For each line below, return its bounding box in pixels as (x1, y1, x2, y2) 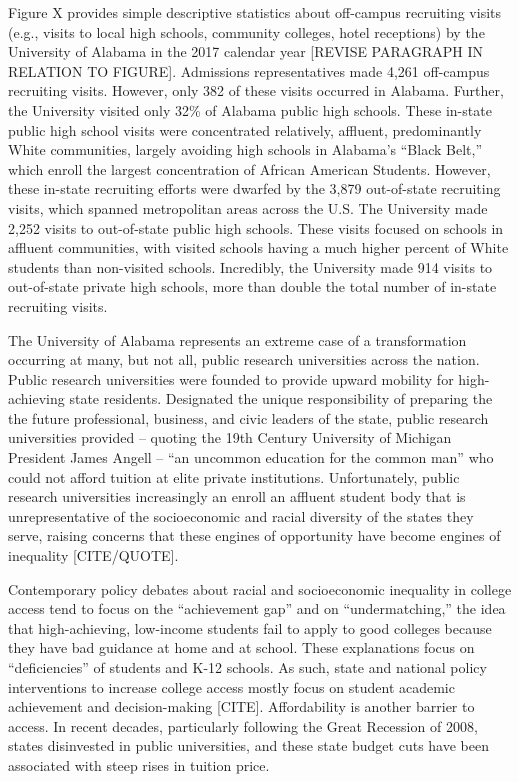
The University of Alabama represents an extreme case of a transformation (8, 329, 467, 350)
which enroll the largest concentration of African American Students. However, (8, 158, 491, 179)
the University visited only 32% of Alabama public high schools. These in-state (8, 99, 492, 120)
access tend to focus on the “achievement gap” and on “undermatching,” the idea (8, 598, 506, 619)
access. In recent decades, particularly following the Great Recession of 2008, (8, 715, 478, 736)
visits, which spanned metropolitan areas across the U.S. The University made (8, 197, 488, 218)
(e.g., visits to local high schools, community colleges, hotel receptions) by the (8, 21, 485, 42)
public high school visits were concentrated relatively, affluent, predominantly (8, 119, 482, 140)
